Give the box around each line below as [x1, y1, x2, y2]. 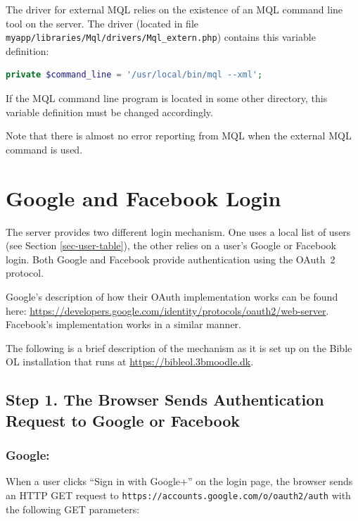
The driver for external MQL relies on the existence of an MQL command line [6, 2, 343, 16]
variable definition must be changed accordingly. [6, 104, 213, 119]
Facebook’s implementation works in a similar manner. [6, 317, 241, 332]
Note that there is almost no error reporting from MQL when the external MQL [6, 128, 352, 143]
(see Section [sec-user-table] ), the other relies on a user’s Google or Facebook [6, 238, 336, 253]
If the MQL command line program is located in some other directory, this [6, 91, 328, 106]
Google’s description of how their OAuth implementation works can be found [6, 289, 338, 303]
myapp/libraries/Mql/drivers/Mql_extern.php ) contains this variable [6, 30, 316, 44]
